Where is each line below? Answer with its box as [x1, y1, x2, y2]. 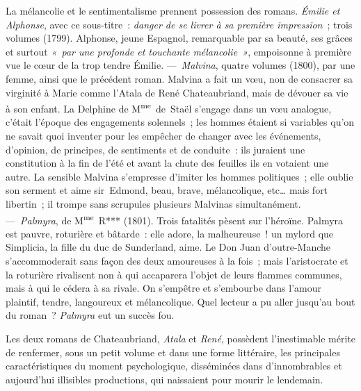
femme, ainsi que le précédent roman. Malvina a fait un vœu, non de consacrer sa [6, 71, 353, 85]
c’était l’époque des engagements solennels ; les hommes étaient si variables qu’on [6, 115, 355, 129]
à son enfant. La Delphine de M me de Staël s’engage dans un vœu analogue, [6, 99, 332, 115]
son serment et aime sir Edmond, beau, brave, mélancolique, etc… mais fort [6, 183, 328, 197]
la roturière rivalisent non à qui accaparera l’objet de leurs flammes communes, [6, 267, 342, 281]
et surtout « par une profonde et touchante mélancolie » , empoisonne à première [6, 44, 352, 58]
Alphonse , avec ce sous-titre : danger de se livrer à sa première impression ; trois [6, 17, 353, 31]
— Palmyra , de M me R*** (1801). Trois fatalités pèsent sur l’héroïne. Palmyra [6, 210, 344, 227]
